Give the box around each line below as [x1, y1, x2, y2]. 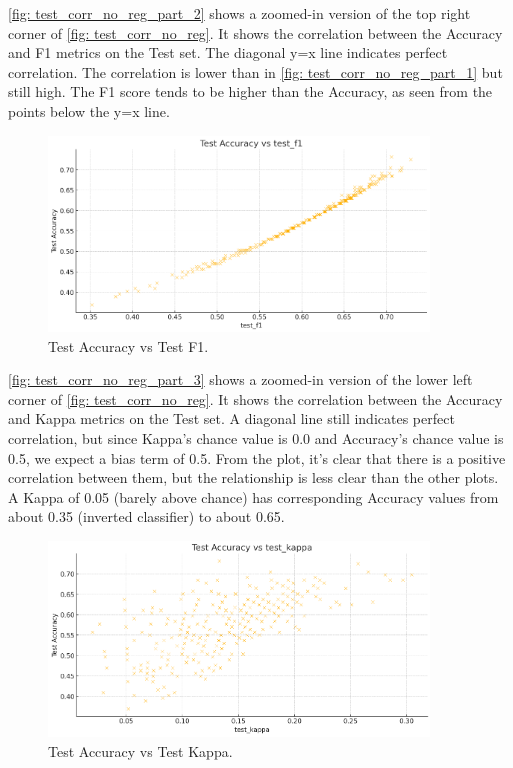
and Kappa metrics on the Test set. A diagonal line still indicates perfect [8, 408, 455, 429]
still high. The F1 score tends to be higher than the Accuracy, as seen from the [8, 81, 493, 102]
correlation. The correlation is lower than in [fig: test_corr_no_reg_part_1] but [8, 61, 503, 82]
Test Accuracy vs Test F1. [48, 335, 209, 356]
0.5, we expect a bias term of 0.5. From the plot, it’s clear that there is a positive [8, 447, 506, 468]
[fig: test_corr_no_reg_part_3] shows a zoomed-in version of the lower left [8, 369, 473, 390]
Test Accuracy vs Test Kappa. [48, 741, 233, 762]
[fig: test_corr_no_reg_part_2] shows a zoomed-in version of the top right [8, 3, 471, 23]
